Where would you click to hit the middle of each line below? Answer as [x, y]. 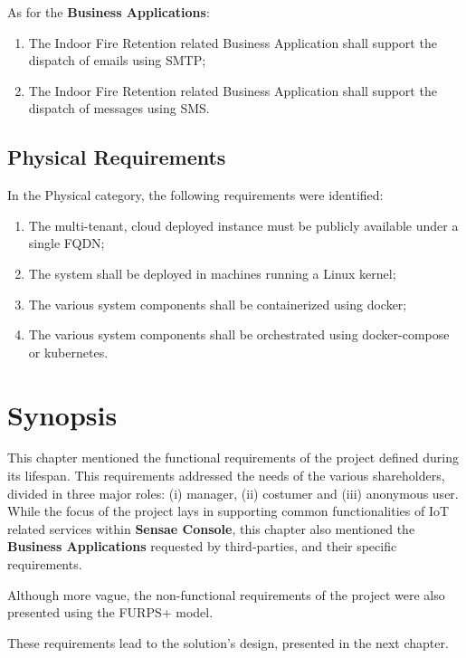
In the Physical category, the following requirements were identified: [195, 195]
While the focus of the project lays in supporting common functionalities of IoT [228, 511]
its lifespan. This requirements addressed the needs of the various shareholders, [226, 476]
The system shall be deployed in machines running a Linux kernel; [212, 273]
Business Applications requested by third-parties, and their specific [202, 546]
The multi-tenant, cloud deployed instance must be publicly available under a [243, 225]
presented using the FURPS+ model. [110, 612]
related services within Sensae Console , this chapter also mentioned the [211, 528]
